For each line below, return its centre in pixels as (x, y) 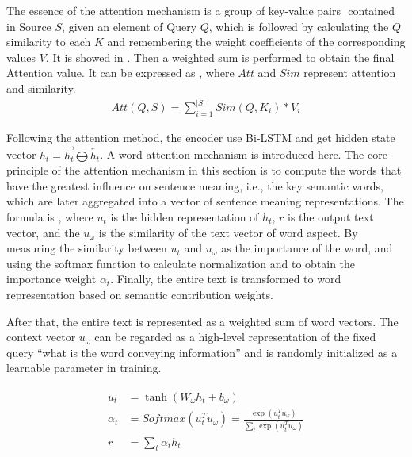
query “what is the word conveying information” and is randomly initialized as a (202, 352)
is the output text (331, 217)
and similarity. (41, 88)
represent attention (350, 73)
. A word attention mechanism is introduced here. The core (244, 154)
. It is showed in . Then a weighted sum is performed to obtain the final (220, 57)
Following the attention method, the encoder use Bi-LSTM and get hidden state (201, 137)
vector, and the (43, 232)
